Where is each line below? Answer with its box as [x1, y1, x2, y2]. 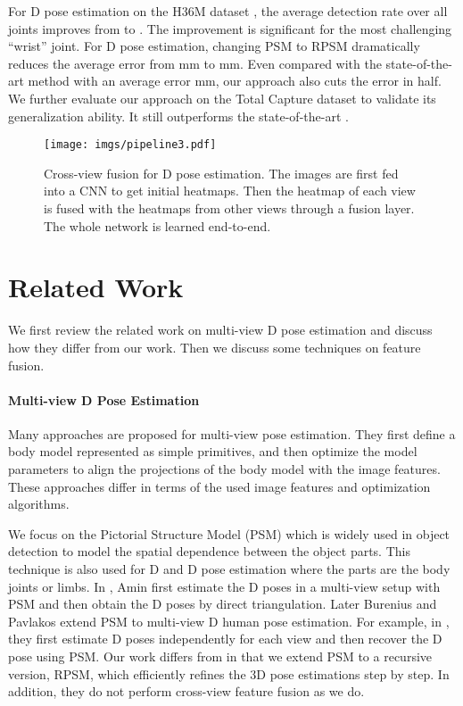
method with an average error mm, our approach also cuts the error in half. [28, 71, 442, 90]
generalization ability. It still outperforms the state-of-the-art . [8, 106, 349, 125]
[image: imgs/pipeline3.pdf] [44, 138, 217, 152]
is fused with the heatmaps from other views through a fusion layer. [44, 199, 415, 217]
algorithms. [8, 494, 70, 513]
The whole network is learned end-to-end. [44, 216, 271, 235]
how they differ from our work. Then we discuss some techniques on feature [8, 337, 421, 356]
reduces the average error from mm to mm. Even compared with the [8, 54, 382, 72]
